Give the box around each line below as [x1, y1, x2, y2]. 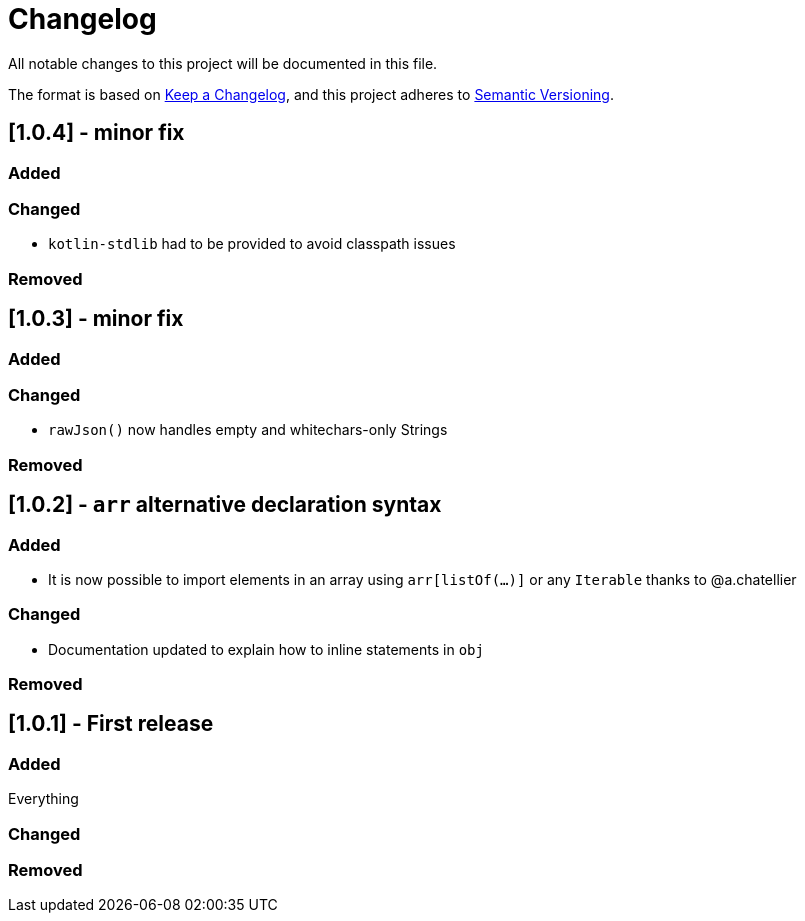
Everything [8, 790, 79, 808]
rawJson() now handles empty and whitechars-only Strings [48, 421, 448, 439]
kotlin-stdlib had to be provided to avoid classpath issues [48, 235, 456, 253]
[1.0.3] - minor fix [8, 306, 184, 332]
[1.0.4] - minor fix [8, 120, 185, 146]
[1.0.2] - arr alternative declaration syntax [8, 492, 442, 518]
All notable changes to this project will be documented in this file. [8, 54, 438, 72]
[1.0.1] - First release [8, 711, 214, 737]
